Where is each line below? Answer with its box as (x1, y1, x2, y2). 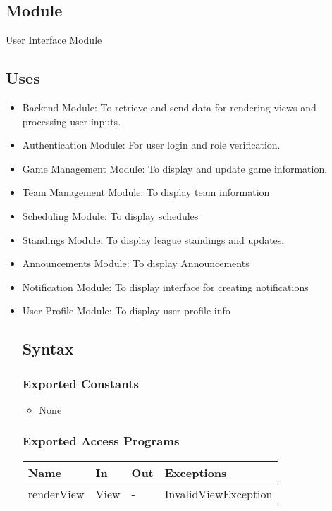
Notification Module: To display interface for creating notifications (22, 279, 309, 294)
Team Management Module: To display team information (22, 185, 270, 199)
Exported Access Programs (22, 432, 180, 450)
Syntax (22, 338, 74, 359)
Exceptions (164, 464, 227, 481)
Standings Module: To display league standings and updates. (22, 232, 285, 247)
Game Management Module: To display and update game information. (22, 161, 328, 176)
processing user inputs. (22, 113, 121, 128)
